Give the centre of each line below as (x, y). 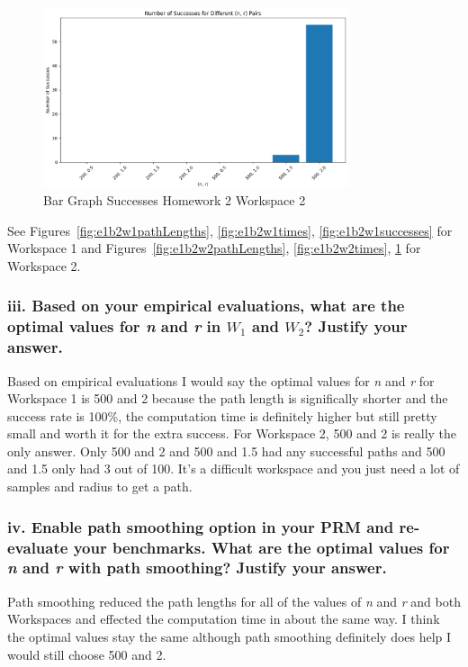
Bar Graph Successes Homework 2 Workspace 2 (175, 200)
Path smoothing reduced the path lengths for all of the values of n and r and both (234, 601)
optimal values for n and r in (114, 326)
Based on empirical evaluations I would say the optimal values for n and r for (221, 380)
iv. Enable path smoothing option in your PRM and (201, 526)
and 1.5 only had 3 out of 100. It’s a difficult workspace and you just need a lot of (234, 469)
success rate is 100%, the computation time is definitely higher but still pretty (222, 415)
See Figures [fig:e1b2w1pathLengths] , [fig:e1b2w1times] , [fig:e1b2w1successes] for (230, 230)
